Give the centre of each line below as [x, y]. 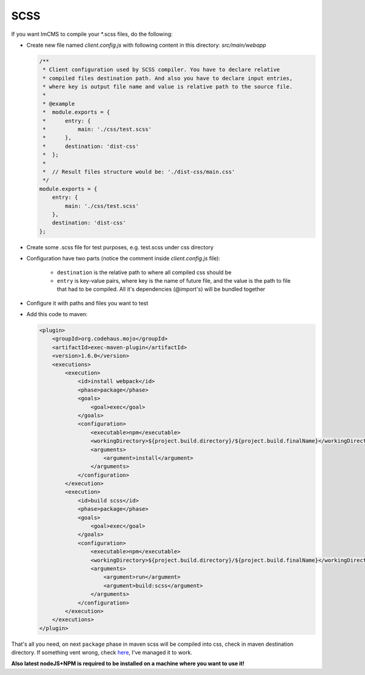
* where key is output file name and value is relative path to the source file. [168, 87]
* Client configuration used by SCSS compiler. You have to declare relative [161, 70]
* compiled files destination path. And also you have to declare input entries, [168, 78]
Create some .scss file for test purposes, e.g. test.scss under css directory [120, 247]
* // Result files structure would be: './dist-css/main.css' [139, 172]
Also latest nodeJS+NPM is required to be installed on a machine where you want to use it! [128, 663]
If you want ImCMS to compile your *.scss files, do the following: [92, 34]
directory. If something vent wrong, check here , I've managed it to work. [102, 652]
